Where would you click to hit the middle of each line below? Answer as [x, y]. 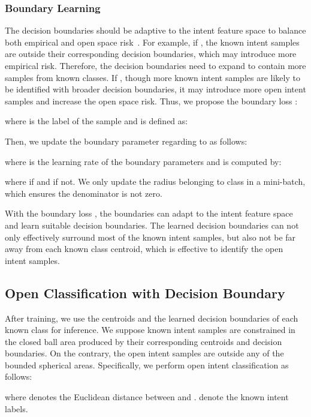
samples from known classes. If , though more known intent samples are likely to [153, 77]
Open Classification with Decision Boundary [145, 292]
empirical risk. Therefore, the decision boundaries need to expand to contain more [155, 65]
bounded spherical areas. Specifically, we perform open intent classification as [147, 364]
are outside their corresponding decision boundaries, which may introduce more [151, 54]
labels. [16, 408]
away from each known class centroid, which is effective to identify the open [144, 249]
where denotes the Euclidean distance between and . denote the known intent [147, 397]
